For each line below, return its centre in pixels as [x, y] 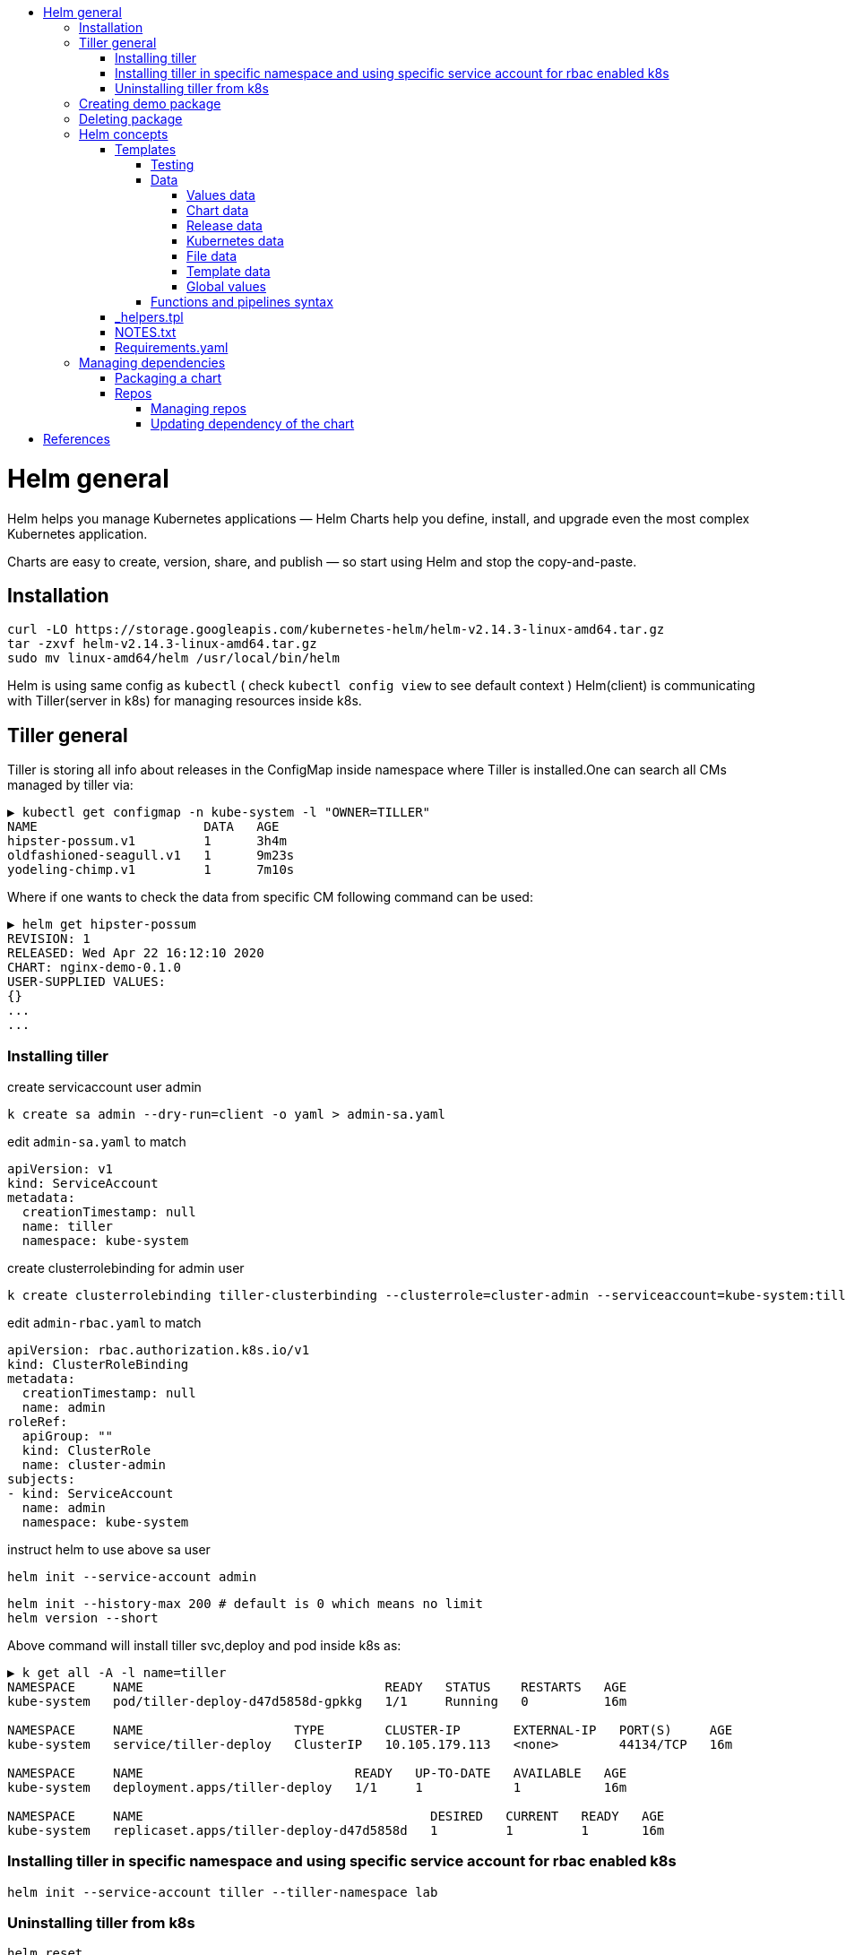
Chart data [218, 210]
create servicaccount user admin [104, 1086]
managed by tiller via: [70, 785]
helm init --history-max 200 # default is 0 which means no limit [246, 1603]
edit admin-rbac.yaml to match [104, 1322]
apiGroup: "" [68, 1436]
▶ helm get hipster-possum [102, 925]
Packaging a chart [168, 378]
